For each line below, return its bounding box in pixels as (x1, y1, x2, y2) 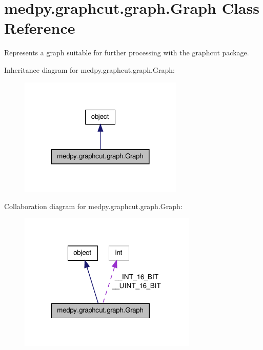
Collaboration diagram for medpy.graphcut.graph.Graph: (4, 200, 183, 211)
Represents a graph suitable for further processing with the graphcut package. (4, 47, 249, 58)
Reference (4, 17, 75, 38)
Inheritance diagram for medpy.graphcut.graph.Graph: (4, 64, 175, 75)
